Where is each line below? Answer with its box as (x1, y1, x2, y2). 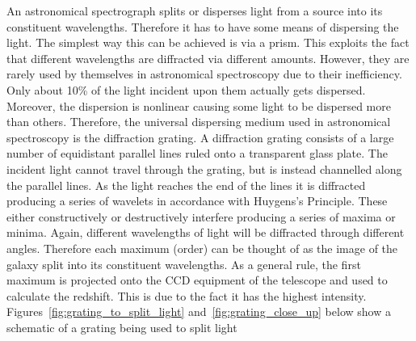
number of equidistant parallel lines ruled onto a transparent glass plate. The (6, 145, 388, 162)
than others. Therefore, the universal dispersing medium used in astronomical (6, 113, 391, 130)
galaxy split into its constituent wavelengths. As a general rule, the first (6, 255, 361, 272)
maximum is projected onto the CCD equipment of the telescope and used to (6, 272, 388, 288)
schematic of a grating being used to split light (6, 318, 237, 335)
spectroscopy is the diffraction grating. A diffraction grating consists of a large (6, 128, 394, 145)
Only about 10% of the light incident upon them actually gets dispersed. (6, 81, 366, 98)
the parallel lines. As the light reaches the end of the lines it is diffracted (6, 176, 366, 193)
